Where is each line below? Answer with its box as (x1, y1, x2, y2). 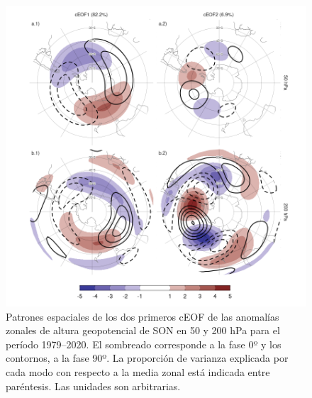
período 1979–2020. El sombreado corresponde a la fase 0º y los (6, 336, 282, 351)
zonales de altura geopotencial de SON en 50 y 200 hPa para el (6, 323, 280, 338)
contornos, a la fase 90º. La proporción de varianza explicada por (6, 350, 289, 365)
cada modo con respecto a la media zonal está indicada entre (6, 364, 270, 379)
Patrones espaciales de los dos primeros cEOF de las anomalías (6, 309, 279, 324)
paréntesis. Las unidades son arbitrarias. (6, 378, 181, 393)
